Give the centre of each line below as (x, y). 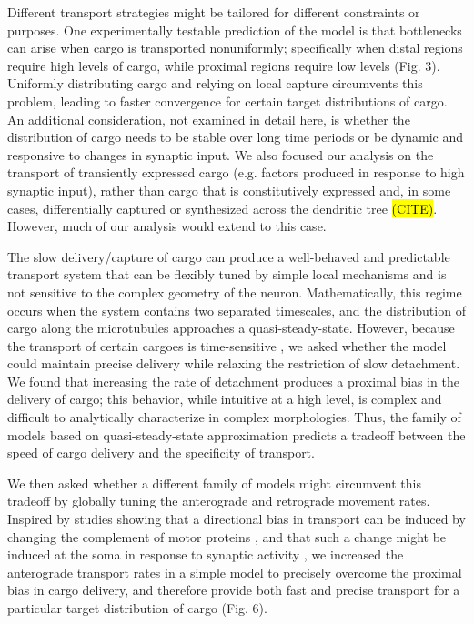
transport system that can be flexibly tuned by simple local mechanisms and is (227, 274)
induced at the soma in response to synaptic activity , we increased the (206, 554)
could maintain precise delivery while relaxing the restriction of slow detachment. (234, 363)
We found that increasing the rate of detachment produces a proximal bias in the (234, 381)
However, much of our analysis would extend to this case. (167, 226)
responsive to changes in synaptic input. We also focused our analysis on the (221, 154)
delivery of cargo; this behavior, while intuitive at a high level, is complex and (225, 399)
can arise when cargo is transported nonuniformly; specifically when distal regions (235, 48)
